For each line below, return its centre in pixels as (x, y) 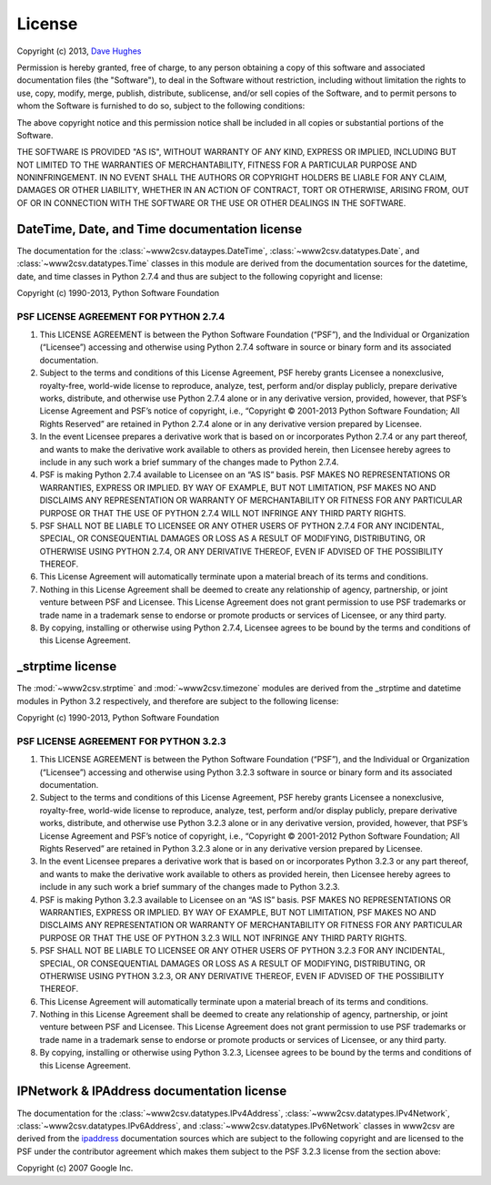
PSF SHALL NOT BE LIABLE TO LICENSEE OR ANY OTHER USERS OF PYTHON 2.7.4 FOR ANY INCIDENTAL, (242, 526)
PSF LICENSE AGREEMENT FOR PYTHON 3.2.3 (121, 741)
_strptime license (67, 666)
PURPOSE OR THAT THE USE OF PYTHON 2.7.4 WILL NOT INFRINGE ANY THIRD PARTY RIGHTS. (223, 513)
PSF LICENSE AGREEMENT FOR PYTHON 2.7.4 (121, 316)
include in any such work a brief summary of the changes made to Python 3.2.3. (190, 887)
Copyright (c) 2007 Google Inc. (75, 1168)
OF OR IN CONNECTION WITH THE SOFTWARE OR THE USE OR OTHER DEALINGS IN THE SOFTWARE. (211, 203)
